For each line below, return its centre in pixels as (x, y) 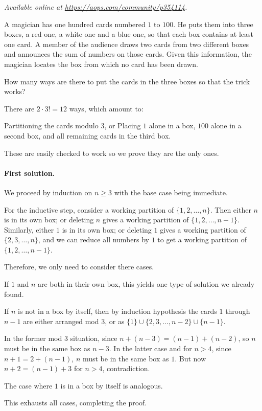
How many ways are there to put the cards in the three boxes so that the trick (127, 81)
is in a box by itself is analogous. (112, 385)
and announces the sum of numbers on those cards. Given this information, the (128, 54)
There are (19, 108)
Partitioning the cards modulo (51, 125)
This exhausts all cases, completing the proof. (76, 403)
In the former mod (33, 338)
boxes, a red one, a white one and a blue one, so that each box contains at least (129, 34)
